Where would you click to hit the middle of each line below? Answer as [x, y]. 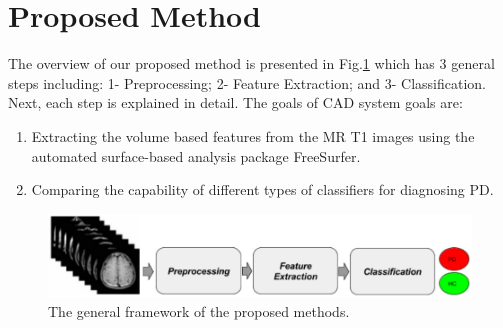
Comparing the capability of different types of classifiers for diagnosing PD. [262, 189]
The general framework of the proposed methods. [199, 311]
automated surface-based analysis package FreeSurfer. [196, 155]
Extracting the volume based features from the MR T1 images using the [253, 135]
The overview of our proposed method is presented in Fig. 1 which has [221, 63]
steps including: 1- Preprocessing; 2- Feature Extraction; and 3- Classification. [247, 82]
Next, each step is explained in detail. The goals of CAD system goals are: [235, 102]
